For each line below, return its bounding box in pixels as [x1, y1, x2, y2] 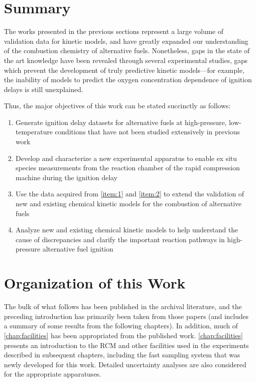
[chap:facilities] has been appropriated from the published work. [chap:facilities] [4, 330, 243, 340]
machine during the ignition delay [15, 172, 118, 182]
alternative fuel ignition [42, 244, 114, 254]
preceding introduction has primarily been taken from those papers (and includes [4, 311, 249, 321]
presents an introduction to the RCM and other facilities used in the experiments [4, 340, 249, 350]
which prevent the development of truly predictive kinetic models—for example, [4, 64, 245, 75]
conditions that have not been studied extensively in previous [55, 127, 240, 137]
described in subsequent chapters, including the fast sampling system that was [4, 350, 240, 360]
